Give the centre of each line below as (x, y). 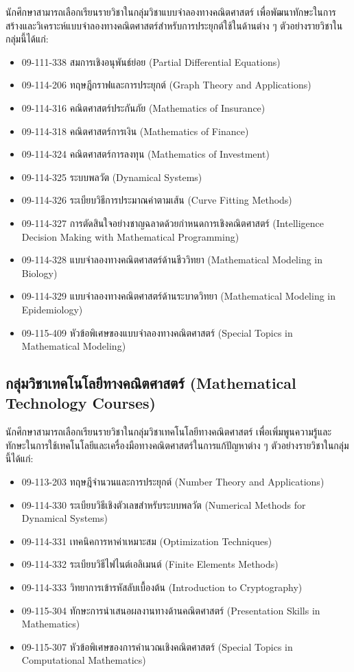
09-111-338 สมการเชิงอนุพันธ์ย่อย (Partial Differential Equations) (151, 61)
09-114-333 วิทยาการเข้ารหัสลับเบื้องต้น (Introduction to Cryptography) (162, 587)
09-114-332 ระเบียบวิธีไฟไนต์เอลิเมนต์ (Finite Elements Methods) (150, 564)
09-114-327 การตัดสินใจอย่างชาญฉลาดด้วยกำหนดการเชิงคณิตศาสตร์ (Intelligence (173, 223)
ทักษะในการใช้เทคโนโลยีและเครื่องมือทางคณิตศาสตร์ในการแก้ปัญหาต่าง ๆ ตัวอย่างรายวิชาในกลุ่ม (177, 445)
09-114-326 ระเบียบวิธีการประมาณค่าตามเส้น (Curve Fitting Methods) (157, 200)
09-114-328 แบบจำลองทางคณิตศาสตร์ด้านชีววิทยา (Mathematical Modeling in (172, 260)
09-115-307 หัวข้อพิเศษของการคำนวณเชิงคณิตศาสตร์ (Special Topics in (157, 646)
